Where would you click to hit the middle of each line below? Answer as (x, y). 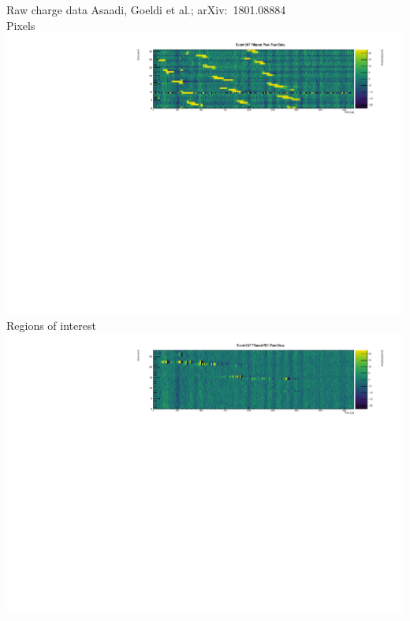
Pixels (21, 25)
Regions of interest (51, 325)
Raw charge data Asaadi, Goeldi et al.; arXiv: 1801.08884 (146, 9)
